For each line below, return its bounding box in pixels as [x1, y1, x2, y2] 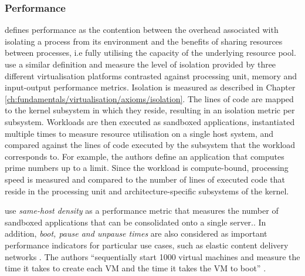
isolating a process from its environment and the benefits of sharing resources [5, 35, 283, 47]
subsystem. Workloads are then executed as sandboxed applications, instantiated [5, 115, 295, 127]
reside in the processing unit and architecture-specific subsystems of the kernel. [5, 184, 289, 197]
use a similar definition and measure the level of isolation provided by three [5, 58, 276, 70]
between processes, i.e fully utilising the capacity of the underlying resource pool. [5, 46, 296, 59]
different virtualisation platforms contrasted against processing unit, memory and [5, 69, 297, 82]
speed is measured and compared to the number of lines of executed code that [5, 173, 285, 185]
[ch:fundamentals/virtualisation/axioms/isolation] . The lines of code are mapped [5, 92, 294, 105]
